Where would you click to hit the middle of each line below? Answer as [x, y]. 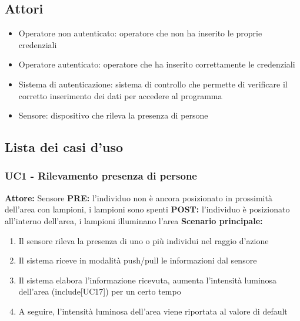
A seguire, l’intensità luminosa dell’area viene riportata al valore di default [153, 311]
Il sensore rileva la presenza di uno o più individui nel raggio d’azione [144, 240]
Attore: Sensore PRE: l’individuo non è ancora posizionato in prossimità [139, 197]
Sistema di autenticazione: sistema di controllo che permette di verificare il [153, 84]
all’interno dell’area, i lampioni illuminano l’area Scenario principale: [134, 220]
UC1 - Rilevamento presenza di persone [101, 176]
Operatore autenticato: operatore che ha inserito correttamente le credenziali [157, 64]
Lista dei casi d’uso [64, 147]
